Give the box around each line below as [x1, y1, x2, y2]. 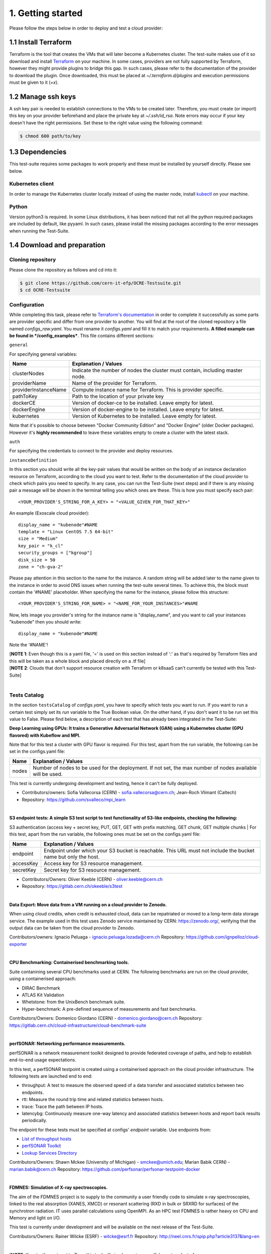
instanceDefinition [9, 457, 57, 463]
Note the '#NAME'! [9, 642, 48, 648]
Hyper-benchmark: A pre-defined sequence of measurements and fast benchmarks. [22, 1006, 197, 1012]
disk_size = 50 [18, 557, 56, 563]
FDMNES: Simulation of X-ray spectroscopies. [9, 1184, 108, 1191]
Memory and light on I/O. [9, 1214, 61, 1221]
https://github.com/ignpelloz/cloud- [186, 934, 260, 940]
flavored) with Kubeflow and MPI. [9, 732, 81, 738]
